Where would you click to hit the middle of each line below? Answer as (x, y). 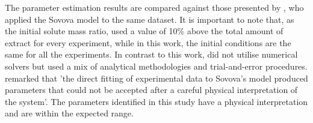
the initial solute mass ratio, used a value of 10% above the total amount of (144, 31)
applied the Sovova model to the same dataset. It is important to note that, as (150, 19)
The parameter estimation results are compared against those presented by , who (154, 7)
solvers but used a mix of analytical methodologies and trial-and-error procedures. (156, 66)
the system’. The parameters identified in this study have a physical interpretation (156, 101)
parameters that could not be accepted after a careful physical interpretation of (151, 90)
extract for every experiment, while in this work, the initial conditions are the (148, 42)
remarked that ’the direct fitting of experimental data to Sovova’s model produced (156, 78)
